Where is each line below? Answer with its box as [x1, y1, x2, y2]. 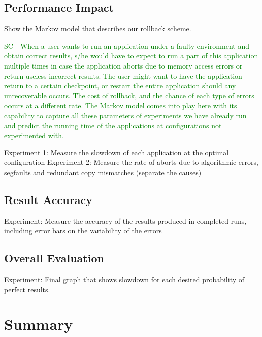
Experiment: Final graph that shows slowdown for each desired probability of [4, 274, 245, 285]
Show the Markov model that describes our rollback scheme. [4, 23, 191, 34]
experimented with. [4, 130, 64, 141]
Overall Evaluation [4, 250, 104, 266]
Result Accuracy [4, 191, 92, 207]
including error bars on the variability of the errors [4, 225, 162, 236]
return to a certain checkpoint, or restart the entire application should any [4, 80, 236, 91]
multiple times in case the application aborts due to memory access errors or [4, 60, 243, 71]
